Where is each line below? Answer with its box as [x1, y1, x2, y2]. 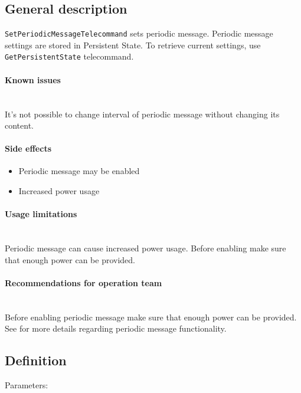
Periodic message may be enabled [18, 165, 140, 177]
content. [5, 119, 34, 132]
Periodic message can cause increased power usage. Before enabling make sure [5, 242, 286, 254]
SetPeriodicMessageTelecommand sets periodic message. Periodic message [5, 27, 273, 40]
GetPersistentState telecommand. [5, 50, 134, 63]
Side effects [5, 142, 52, 155]
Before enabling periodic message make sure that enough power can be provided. [5, 310, 297, 323]
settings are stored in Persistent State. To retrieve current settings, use [5, 38, 261, 51]
